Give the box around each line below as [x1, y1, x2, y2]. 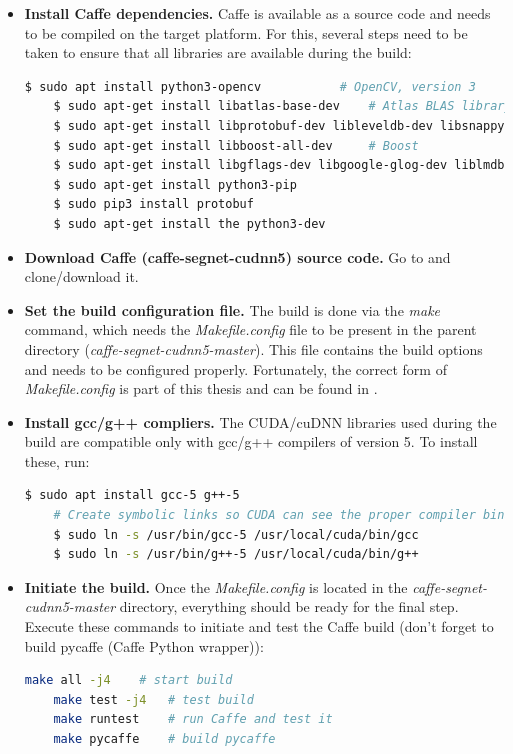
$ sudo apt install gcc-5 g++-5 [24, 488, 240, 503]
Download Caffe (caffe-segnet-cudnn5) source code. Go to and [24, 246, 451, 267]
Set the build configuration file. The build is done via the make [24, 299, 441, 320]
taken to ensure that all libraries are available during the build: [24, 42, 412, 63]
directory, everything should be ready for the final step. [119, 596, 459, 617]
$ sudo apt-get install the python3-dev [53, 216, 326, 231]
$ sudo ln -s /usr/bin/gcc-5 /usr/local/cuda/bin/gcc [53, 527, 419, 542]
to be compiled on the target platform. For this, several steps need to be [24, 22, 468, 43]
